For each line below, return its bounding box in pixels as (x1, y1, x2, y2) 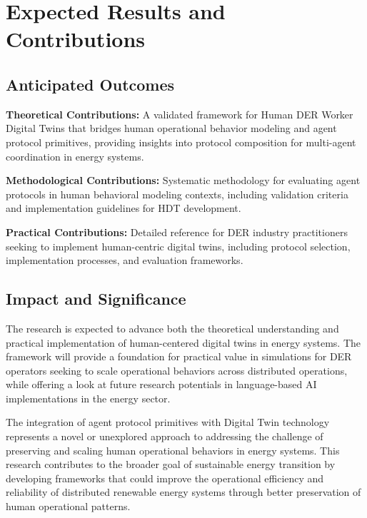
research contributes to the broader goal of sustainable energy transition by (6, 457, 336, 472)
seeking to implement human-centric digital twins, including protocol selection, (6, 238, 351, 253)
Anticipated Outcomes (6, 73, 175, 95)
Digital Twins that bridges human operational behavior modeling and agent (6, 121, 337, 136)
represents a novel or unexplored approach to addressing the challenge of (6, 429, 323, 444)
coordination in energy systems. (6, 148, 144, 163)
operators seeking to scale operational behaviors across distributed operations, (6, 362, 348, 377)
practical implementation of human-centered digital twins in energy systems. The (6, 335, 361, 350)
